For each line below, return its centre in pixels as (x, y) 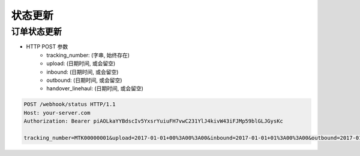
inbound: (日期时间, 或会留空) (82, 72)
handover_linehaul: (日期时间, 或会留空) (95, 88)
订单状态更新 (37, 32)
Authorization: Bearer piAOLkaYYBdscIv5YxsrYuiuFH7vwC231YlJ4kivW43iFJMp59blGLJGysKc (153, 121)
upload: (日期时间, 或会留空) (81, 63)
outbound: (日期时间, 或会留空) (84, 80)
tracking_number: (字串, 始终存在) (88, 55)
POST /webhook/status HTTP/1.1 (70, 104)
